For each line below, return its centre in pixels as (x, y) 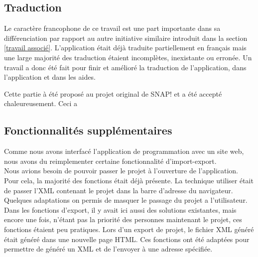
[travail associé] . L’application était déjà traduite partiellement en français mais (125, 48)
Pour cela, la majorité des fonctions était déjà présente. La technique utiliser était (129, 180)
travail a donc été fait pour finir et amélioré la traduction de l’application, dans (125, 67)
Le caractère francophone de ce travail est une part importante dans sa (112, 28)
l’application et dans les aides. (50, 77)
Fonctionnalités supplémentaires (88, 130)
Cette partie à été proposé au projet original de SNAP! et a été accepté (113, 93)
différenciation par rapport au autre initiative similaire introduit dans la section (126, 38)
